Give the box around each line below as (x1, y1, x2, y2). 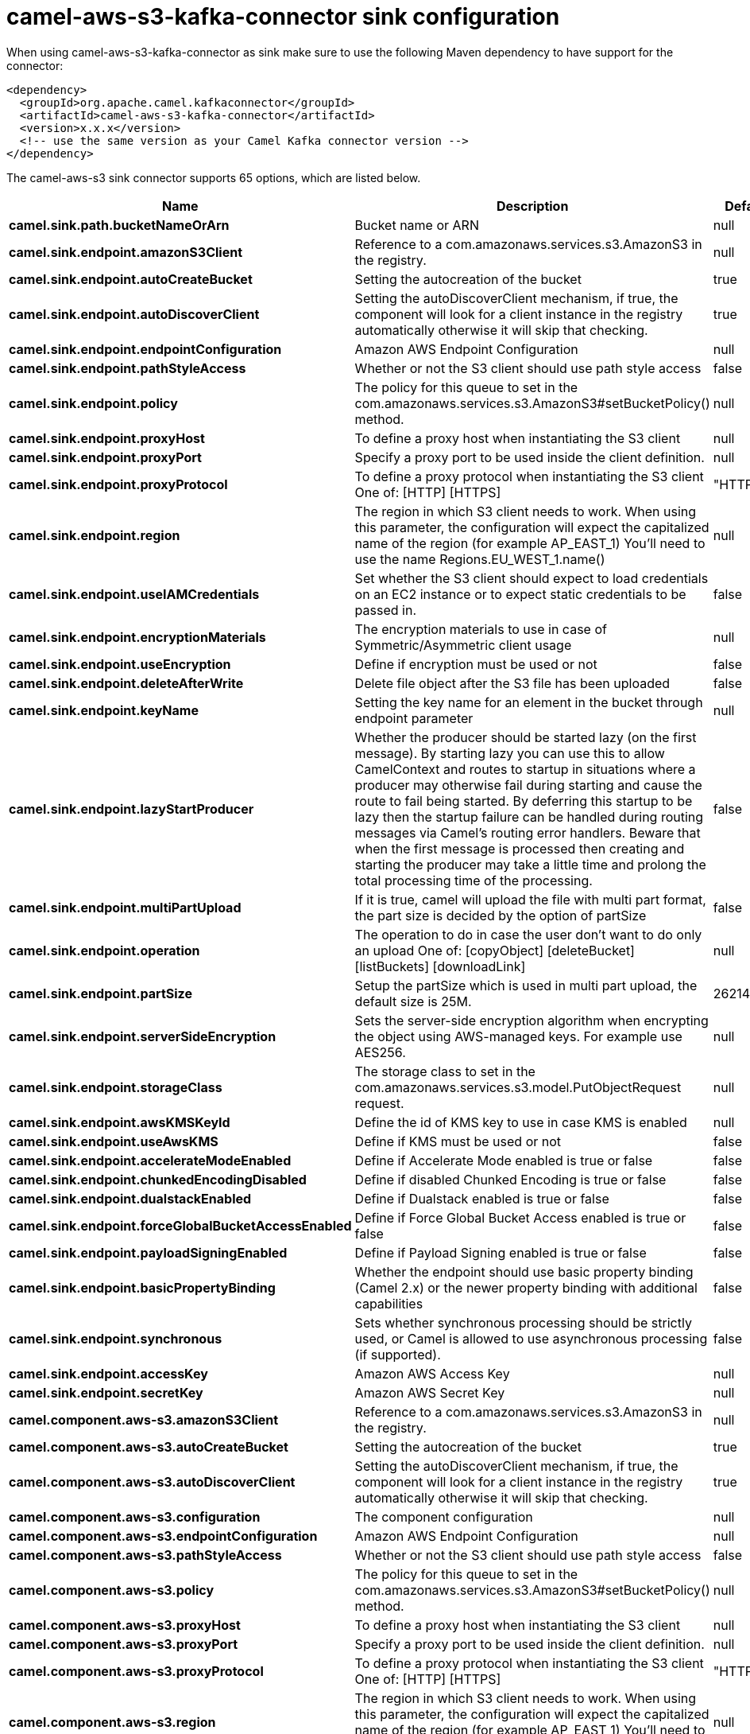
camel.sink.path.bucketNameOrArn (9, 216, 230, 233)
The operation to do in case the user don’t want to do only (354, 926, 702, 943)
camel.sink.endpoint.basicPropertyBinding (9, 1279, 276, 1296)
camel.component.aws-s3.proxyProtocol (9, 1662, 264, 1679)
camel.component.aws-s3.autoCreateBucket (9, 1438, 288, 1455)
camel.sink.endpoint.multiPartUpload (9, 899, 242, 916)
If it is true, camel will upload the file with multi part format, (354, 891, 706, 908)
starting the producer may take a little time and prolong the (354, 856, 706, 873)
